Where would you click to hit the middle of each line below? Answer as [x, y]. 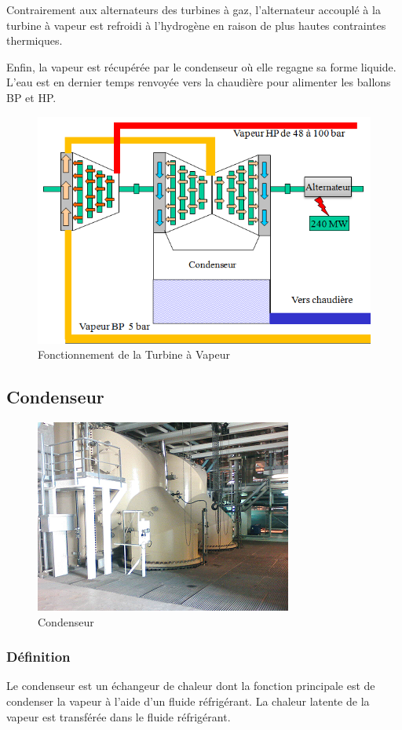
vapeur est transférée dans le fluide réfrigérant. [119, 716]
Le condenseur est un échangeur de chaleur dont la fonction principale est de [191, 686]
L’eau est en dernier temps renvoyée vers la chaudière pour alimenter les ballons [199, 82]
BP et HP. [31, 97]
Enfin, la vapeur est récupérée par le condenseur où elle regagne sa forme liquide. [201, 66]
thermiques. [35, 40]
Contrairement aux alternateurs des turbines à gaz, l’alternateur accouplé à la [194, 9]
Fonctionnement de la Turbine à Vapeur [134, 354]
